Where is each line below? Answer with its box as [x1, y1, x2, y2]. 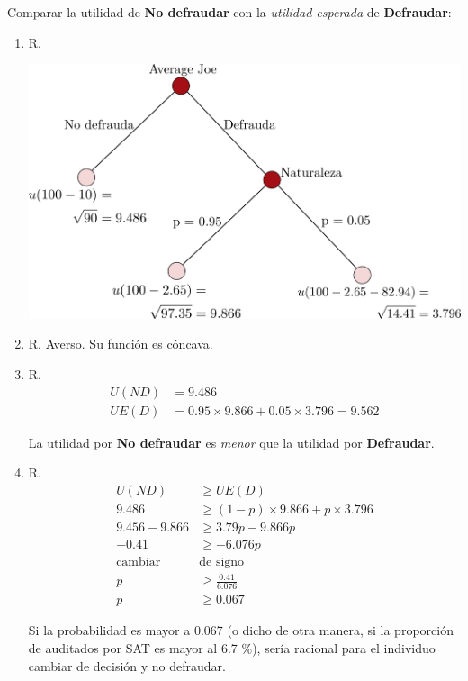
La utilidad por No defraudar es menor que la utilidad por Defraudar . [28, 432, 435, 451]
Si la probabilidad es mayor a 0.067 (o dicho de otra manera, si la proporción [28, 621, 454, 640]
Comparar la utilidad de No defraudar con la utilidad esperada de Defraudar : [7, 3, 452, 21]
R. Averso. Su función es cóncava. [28, 334, 213, 353]
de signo [199, 555, 245, 568]
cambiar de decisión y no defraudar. [28, 656, 226, 675]
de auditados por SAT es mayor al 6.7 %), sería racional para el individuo [28, 638, 436, 657]
